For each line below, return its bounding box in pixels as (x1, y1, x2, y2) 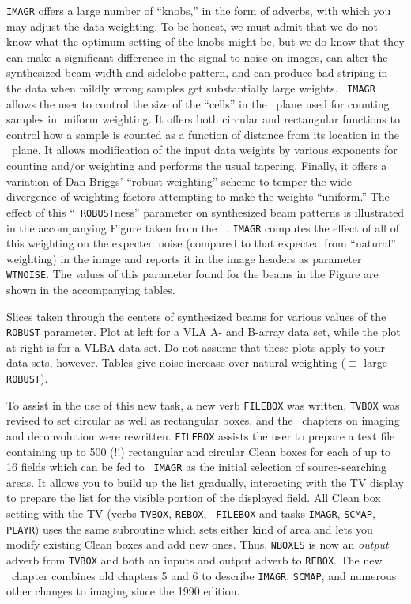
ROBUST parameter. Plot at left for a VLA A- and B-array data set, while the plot (6, 323, 401, 340)
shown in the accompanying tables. (6, 281, 175, 297)
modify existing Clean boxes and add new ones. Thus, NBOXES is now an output (6, 536, 389, 553)
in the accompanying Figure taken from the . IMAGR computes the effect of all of (6, 219, 399, 236)
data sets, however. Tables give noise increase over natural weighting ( (6, 354, 346, 371)
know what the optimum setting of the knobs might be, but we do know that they (6, 33, 405, 50)
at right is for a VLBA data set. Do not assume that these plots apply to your (6, 338, 386, 355)
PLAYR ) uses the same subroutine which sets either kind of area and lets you (6, 520, 373, 537)
